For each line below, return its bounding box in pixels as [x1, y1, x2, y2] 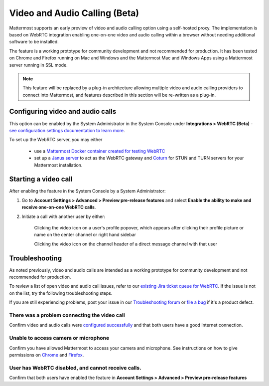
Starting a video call [9, 175, 73, 184]
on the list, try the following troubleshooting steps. [9, 290, 113, 296]
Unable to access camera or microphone [9, 335, 110, 342]
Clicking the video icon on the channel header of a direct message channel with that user [34, 241, 218, 247]
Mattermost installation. [34, 162, 83, 168]
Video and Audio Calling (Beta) [9, 7, 139, 18]
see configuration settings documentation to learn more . [9, 127, 125, 133]
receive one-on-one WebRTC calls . [21, 204, 96, 210]
